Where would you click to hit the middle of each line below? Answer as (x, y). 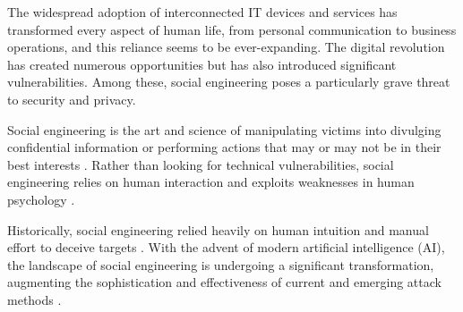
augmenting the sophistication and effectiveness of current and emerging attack (224, 282)
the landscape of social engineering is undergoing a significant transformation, (221, 264)
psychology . (41, 199)
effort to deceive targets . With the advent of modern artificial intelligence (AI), (226, 247)
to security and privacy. (72, 99)
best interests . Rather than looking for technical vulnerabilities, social (201, 164)
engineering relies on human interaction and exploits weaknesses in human (211, 182)
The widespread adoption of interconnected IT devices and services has (202, 12)
